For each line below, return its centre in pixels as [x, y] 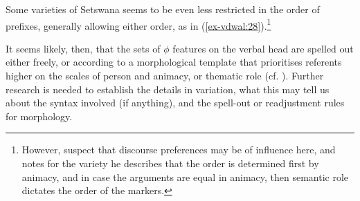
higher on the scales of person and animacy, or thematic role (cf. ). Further [165, 76]
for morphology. [39, 116]
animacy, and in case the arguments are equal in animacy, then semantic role [185, 176]
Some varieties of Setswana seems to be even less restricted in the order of [163, 9]
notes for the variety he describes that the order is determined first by [170, 163]
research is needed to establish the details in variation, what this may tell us [168, 89]
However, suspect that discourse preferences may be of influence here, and [179, 150]
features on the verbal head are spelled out [263, 48]
